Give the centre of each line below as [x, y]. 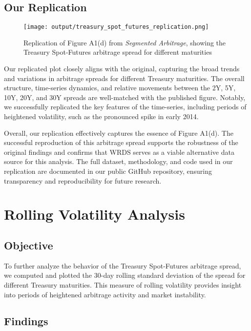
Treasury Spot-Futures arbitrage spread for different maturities [118, 52]
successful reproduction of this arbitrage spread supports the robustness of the [121, 142]
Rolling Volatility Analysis [94, 214]
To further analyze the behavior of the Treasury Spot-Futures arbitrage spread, [123, 265]
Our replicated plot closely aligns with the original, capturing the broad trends [122, 69]
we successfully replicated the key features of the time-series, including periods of [125, 107]
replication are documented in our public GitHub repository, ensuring [108, 171]
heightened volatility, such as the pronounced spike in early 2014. [101, 116]
